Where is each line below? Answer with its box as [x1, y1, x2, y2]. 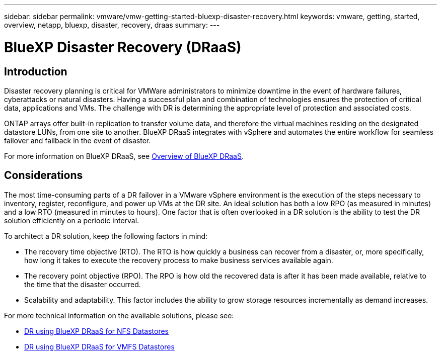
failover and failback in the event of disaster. [4, 136, 151, 145]
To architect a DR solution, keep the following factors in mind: [4, 231, 208, 240]
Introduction [4, 65, 67, 78]
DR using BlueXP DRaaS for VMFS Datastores [24, 342, 175, 351]
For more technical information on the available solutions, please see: [4, 311, 234, 320]
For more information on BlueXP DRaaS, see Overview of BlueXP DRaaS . [4, 151, 244, 160]
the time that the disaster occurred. [24, 280, 141, 289]
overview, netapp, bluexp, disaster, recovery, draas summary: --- [4, 21, 220, 29]
